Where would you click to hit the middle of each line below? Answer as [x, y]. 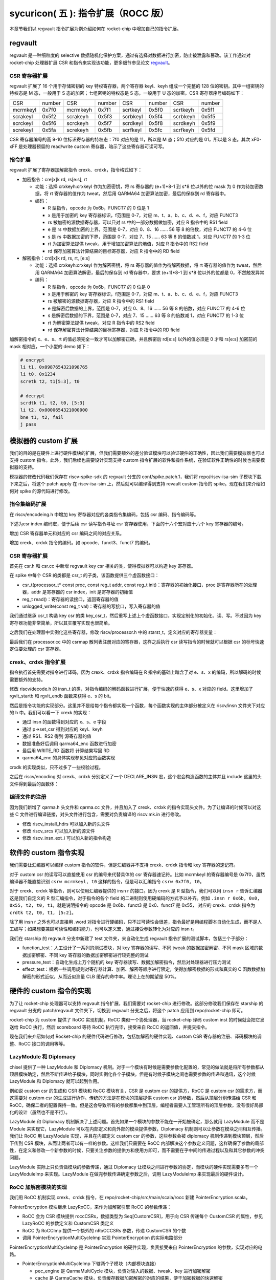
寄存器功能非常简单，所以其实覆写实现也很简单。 [61, 623]
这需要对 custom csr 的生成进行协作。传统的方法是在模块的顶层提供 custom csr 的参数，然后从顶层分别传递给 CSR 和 [133, 1098]
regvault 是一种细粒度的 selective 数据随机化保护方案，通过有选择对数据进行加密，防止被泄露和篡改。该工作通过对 [130, 55]
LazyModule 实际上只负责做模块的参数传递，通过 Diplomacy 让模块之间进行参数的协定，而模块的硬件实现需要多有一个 [134, 1167]
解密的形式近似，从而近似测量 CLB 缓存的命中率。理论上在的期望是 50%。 [100, 976]
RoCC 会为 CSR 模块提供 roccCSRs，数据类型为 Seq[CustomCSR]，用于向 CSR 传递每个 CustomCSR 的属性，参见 [143, 1217]
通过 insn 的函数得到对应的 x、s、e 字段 [64, 722]
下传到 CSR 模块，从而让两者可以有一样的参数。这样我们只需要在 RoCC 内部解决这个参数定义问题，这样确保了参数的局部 [137, 1143]
